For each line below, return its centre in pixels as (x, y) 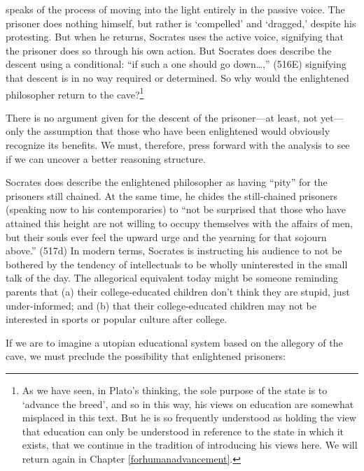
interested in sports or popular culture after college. (117, 319)
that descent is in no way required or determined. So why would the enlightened (177, 77)
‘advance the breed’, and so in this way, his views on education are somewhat (188, 404)
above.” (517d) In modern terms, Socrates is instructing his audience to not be (174, 251)
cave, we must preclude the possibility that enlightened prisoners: (146, 356)
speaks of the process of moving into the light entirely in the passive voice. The (175, 9)
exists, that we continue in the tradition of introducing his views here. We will (190, 445)
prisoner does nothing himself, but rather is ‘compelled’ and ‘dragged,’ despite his (181, 23)
